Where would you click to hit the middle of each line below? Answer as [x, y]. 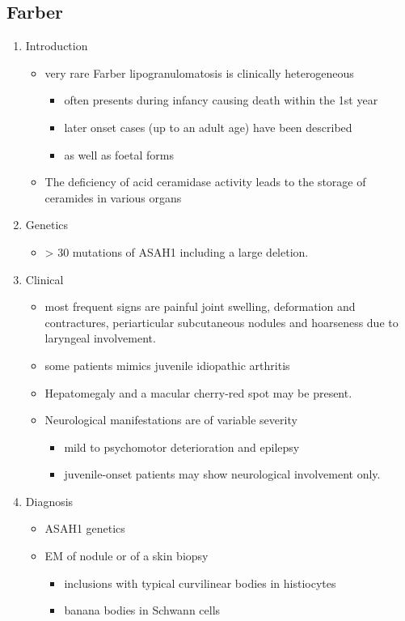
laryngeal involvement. [100, 338]
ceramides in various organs [113, 197]
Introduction [57, 46]
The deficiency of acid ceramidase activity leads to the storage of [205, 182]
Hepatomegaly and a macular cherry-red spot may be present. [198, 392]
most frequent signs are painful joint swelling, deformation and [200, 306]
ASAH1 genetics [85, 528]
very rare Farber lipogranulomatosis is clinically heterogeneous [199, 72]
